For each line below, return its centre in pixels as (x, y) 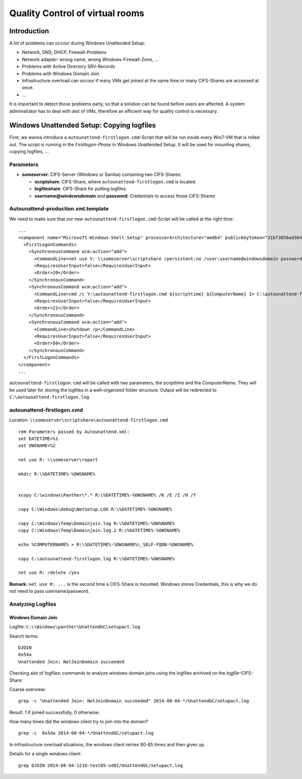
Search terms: (24, 636)
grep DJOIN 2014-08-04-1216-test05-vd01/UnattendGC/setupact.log (101, 765)
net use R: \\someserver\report (58, 460)
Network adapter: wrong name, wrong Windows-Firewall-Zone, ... (90, 59)
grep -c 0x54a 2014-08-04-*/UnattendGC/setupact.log (86, 733)
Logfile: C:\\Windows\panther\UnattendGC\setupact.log (75, 627)
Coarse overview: (28, 689)
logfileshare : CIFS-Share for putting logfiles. (81, 189)
